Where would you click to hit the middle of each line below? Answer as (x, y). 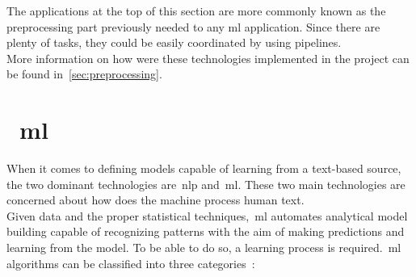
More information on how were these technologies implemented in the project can (208, 58)
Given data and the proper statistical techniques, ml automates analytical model (207, 215)
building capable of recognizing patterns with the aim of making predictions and (206, 231)
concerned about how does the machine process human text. (155, 200)
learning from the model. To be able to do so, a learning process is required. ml (204, 248)
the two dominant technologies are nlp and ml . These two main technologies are (206, 184)
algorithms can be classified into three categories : (131, 263)
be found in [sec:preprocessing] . (84, 74)
